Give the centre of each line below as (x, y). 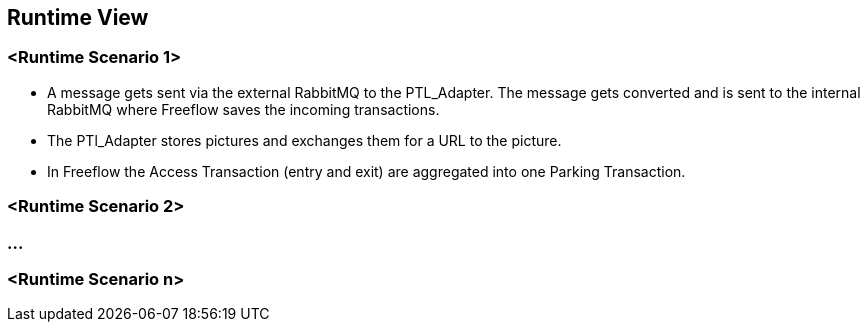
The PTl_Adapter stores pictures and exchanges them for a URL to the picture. (304, 140)
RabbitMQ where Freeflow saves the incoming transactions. (243, 109)
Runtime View (78, 17)
